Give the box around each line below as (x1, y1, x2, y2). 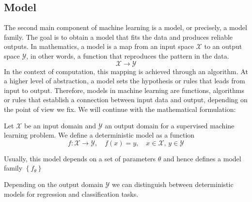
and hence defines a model (163, 153, 241, 163)
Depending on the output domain (4, 179, 103, 189)
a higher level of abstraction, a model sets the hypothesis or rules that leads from (4, 76, 245, 86)
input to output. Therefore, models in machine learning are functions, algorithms (4, 85, 244, 95)
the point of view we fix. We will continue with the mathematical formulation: (4, 104, 236, 114)
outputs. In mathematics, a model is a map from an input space (4, 41, 194, 51)
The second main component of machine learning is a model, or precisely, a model (4, 22, 247, 32)
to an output (204, 41, 242, 51)
